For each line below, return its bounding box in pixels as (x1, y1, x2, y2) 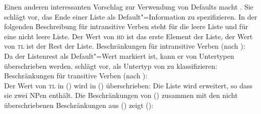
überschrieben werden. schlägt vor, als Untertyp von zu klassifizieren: (4, 60, 217, 71)
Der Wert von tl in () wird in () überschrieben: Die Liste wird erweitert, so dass (4, 80, 253, 90)
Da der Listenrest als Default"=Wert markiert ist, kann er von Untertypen (4, 50, 234, 61)
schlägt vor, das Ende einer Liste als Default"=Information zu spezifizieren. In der (4, 11, 257, 22)
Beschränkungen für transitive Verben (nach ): (4, 70, 148, 81)
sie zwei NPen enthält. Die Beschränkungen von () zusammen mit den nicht (4, 90, 238, 100)
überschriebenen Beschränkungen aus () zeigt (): (4, 99, 154, 110)
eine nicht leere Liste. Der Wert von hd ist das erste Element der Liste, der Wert (4, 31, 253, 41)
